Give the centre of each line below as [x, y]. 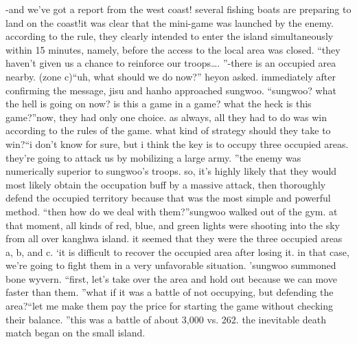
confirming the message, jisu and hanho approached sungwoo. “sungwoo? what [171, 90]
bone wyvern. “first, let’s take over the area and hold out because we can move [171, 278]
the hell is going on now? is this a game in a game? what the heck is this [159, 104]
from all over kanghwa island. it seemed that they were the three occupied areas [174, 238]
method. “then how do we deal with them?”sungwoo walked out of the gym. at [172, 211]
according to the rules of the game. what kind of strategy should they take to [168, 130]
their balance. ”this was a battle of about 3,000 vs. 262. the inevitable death [166, 319]
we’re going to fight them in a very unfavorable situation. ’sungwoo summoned [171, 265]
